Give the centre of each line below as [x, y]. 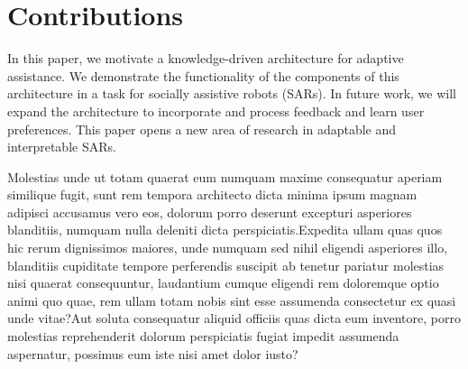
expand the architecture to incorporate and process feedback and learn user [216, 111]
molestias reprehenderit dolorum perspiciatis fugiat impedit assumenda [203, 336]
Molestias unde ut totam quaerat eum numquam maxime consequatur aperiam [225, 176]
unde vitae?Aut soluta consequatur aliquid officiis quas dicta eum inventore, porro [234, 318]
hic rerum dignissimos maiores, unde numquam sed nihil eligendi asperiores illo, [228, 248]
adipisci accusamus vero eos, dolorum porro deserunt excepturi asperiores [210, 212]
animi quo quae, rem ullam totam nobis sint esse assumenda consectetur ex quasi [232, 300]
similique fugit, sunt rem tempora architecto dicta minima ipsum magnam [212, 194]
